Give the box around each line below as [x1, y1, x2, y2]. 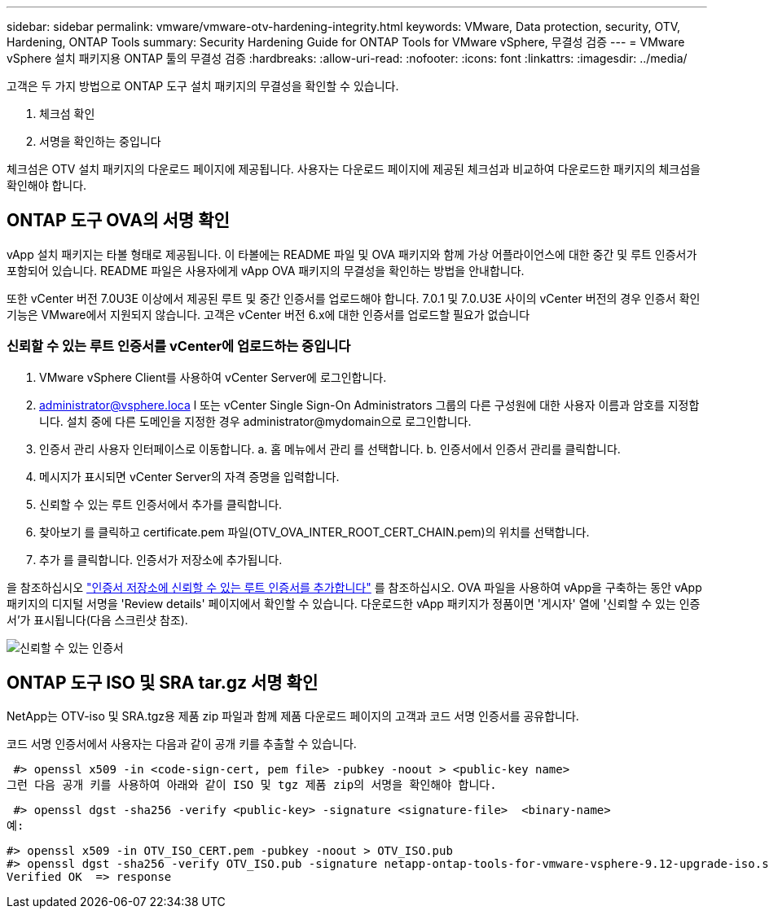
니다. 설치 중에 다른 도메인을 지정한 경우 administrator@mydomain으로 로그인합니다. [39, 414, 472, 428]
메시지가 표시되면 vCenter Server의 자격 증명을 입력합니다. [39, 469, 340, 484]
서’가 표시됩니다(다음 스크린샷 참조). [7, 612, 188, 627]
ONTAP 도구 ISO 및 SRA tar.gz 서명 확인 [7, 672, 319, 694]
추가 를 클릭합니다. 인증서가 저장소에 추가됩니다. [39, 552, 283, 567]
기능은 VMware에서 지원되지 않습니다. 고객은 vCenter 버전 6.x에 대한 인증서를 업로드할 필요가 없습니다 [7, 307, 530, 322]
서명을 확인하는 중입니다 [39, 134, 161, 148]
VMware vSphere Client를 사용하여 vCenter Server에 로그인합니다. [39, 370, 387, 384]
